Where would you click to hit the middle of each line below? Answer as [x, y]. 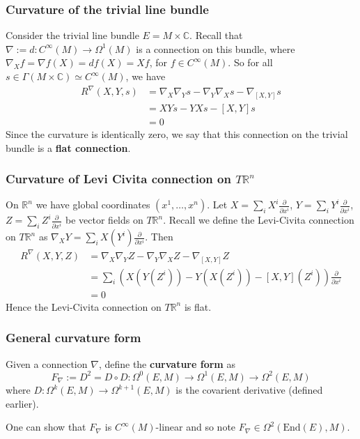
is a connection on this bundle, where [216, 48]
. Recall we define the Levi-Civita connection [259, 220]
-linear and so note [196, 427]
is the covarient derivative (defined [249, 390]
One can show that [46, 427]
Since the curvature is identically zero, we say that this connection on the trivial [177, 134]
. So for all [250, 62]
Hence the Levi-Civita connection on [84, 306]
